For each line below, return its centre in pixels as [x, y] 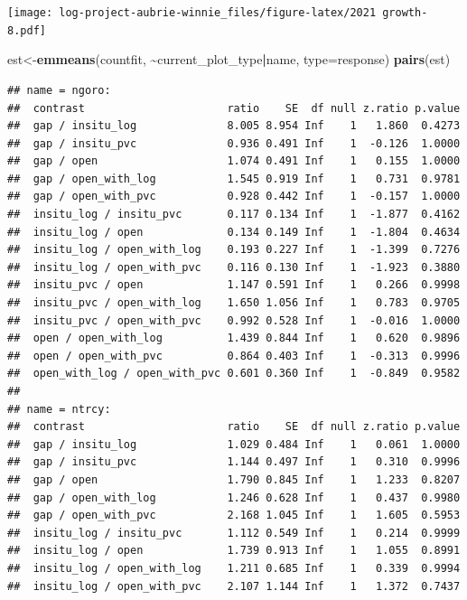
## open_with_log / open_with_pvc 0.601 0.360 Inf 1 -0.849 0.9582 [234, 374]
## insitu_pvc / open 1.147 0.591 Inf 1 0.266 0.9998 [234, 285]
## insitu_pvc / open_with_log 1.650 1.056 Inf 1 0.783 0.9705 [234, 303]
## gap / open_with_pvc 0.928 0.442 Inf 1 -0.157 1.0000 [234, 197]
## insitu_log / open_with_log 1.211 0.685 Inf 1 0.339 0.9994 [234, 568]
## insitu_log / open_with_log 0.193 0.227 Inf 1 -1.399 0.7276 [234, 250]
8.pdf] [27, 30]
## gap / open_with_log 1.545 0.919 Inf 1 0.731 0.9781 [234, 178]
